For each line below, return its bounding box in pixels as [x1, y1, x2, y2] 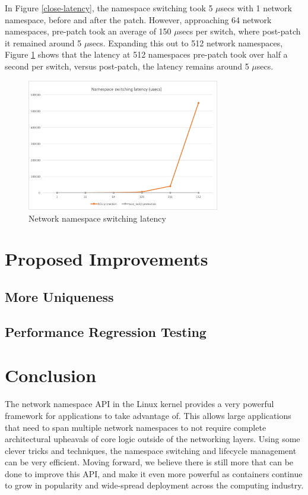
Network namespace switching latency [28, 212, 166, 224]
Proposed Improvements [5, 247, 208, 271]
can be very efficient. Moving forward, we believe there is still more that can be [5, 456, 294, 468]
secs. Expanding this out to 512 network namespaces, [89, 36, 283, 49]
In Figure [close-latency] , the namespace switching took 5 [5, 2, 213, 14]
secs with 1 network [220, 2, 292, 14]
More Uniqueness [5, 288, 114, 306]
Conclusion [5, 363, 97, 387]
